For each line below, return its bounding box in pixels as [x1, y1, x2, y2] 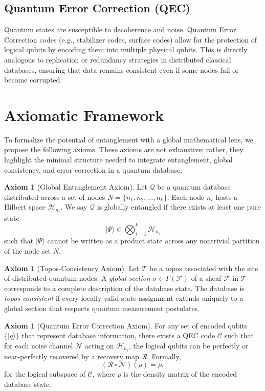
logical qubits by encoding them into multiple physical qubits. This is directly [4, 44, 248, 55]
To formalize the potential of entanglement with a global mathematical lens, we [4, 134, 253, 145]
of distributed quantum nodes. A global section [4, 273, 150, 283]
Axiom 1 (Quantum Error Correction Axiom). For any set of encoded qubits [4, 320, 248, 331]
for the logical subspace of [4, 368, 85, 379]
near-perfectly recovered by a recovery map [4, 351, 139, 361]
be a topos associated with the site [149, 262, 258, 273]
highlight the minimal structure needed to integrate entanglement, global [4, 154, 233, 165]
